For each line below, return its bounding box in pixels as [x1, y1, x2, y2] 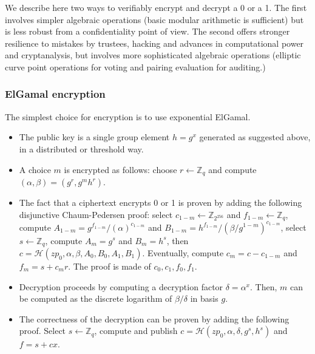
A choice [19, 163, 51, 175]
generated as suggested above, [199, 131, 311, 143]
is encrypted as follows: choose [64, 163, 177, 175]
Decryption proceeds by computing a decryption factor [19, 280, 223, 293]
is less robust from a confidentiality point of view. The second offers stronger [5, 25, 290, 38]
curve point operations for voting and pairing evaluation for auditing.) [5, 60, 266, 73]
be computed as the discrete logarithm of [19, 292, 172, 305]
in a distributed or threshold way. [19, 142, 144, 155]
